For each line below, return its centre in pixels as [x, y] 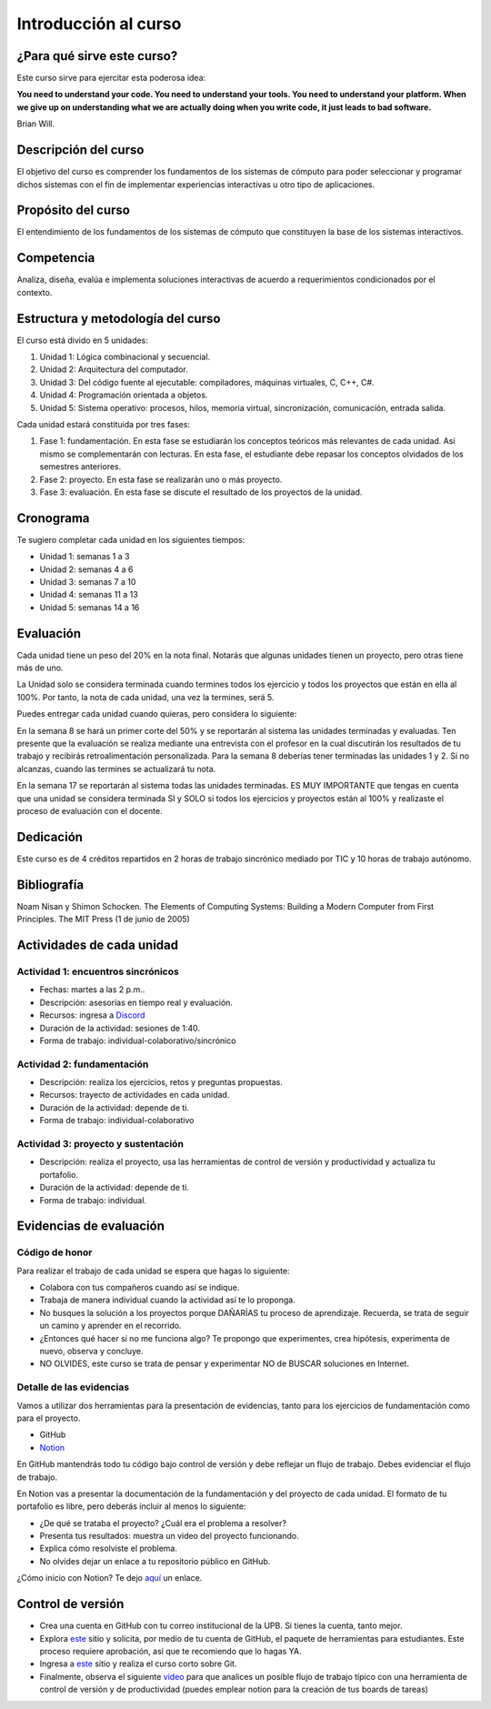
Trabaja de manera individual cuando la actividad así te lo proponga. [167, 1300]
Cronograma [53, 518]
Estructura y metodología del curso [119, 318]
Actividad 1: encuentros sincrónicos [98, 971]
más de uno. [40, 668]
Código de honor [55, 1252]
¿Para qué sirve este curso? [97, 56]
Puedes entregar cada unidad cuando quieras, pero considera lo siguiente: [157, 714]
